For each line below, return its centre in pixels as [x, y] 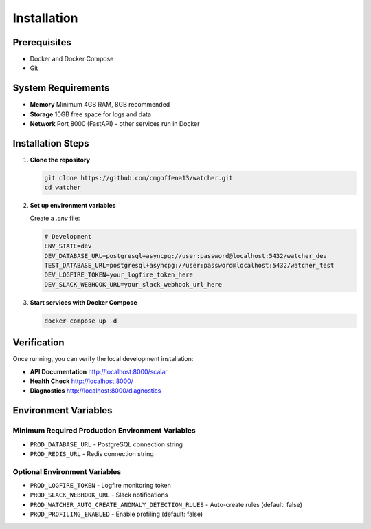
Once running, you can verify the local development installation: [103, 359]
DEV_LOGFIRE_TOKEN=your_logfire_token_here [119, 275]
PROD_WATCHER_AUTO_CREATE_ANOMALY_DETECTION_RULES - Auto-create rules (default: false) [166, 504]
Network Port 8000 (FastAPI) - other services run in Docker [115, 124]
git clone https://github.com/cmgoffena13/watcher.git [138, 178]
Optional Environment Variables [67, 471]
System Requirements [61, 88]
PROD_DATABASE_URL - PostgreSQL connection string [106, 444]
